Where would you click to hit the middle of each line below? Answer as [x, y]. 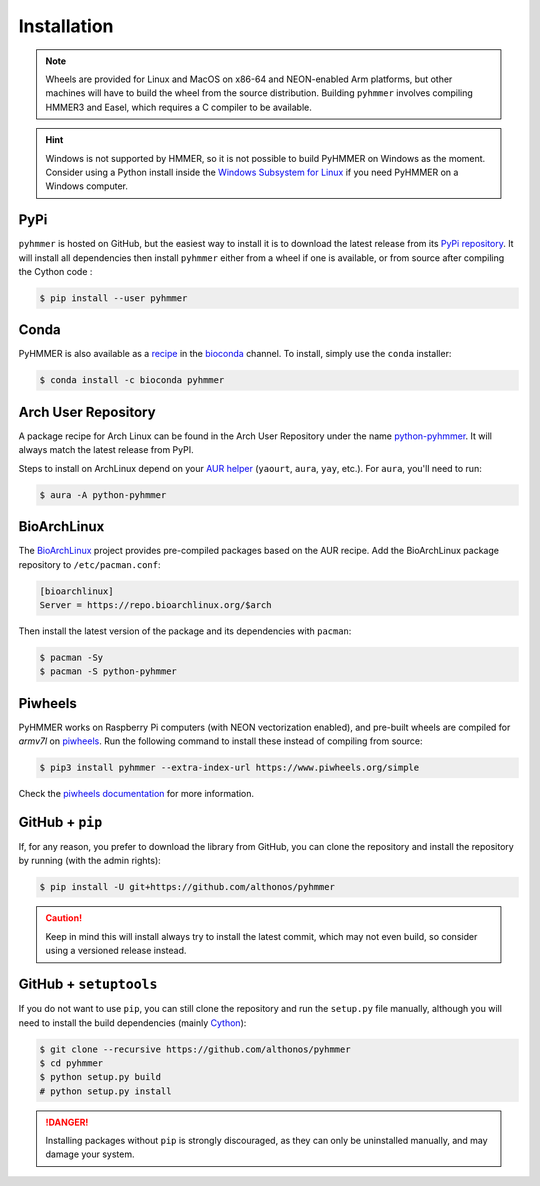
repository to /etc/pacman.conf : [89, 564]
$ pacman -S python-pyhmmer [108, 671]
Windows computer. [87, 186]
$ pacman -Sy [71, 657]
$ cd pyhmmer [71, 1063]
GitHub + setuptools [88, 984]
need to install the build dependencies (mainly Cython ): [132, 1022]
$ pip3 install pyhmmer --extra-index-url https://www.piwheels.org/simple [229, 768]
